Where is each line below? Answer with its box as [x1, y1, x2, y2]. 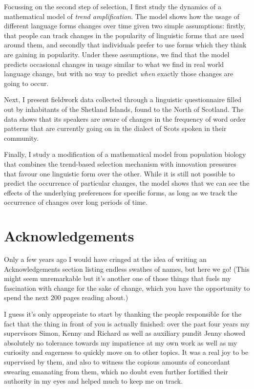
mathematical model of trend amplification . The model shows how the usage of [4, 11, 239, 21]
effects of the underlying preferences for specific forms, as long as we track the [4, 187, 237, 197]
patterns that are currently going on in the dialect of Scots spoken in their [4, 123, 227, 133]
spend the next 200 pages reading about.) [4, 292, 128, 303]
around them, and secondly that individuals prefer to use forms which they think [4, 40, 247, 50]
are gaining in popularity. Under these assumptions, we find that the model [4, 49, 230, 59]
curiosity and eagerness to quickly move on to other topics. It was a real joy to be [4, 347, 249, 357]
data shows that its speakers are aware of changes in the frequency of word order [4, 113, 246, 124]
